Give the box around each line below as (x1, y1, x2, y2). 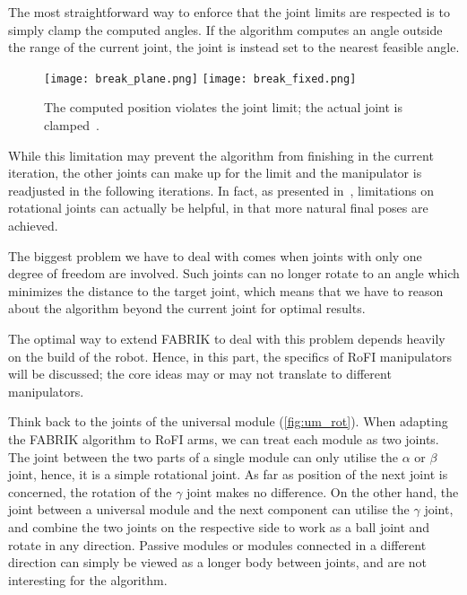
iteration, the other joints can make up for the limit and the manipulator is (8, 163, 422, 182)
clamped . (44, 116, 99, 135)
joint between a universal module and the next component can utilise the (8, 500, 410, 519)
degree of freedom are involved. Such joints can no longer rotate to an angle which (8, 264, 460, 283)
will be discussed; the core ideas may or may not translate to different (8, 364, 392, 383)
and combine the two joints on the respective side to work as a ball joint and (8, 517, 430, 536)
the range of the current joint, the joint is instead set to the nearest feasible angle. (8, 38, 460, 57)
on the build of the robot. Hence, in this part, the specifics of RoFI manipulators (8, 346, 453, 365)
